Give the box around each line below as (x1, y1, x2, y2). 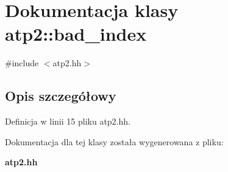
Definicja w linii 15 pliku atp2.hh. (5, 115, 130, 128)
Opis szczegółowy (5, 86, 116, 105)
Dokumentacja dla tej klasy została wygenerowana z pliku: (5, 135, 224, 148)
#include (5, 57, 39, 69)
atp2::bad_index (5, 21, 147, 46)
